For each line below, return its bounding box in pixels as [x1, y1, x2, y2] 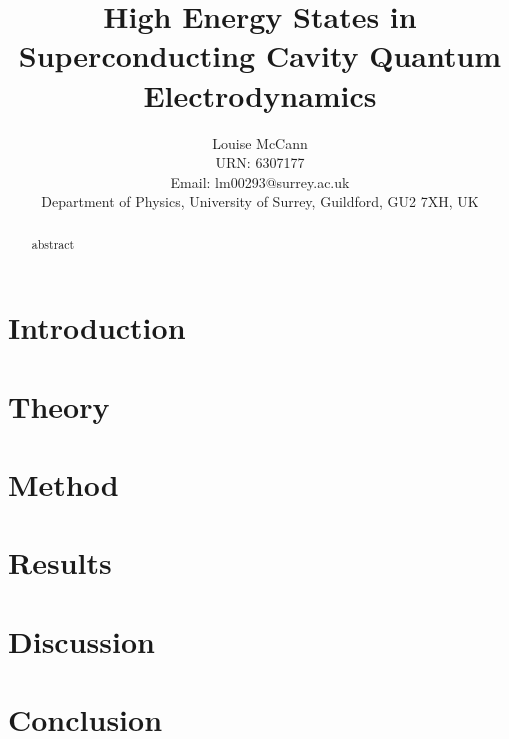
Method [8, 464, 119, 505]
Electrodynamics [143, 74, 377, 115]
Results [8, 542, 112, 583]
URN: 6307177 [215, 152, 305, 173]
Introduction [8, 307, 186, 348]
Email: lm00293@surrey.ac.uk [170, 171, 350, 192]
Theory [8, 385, 110, 426]
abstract [31, 235, 75, 252]
